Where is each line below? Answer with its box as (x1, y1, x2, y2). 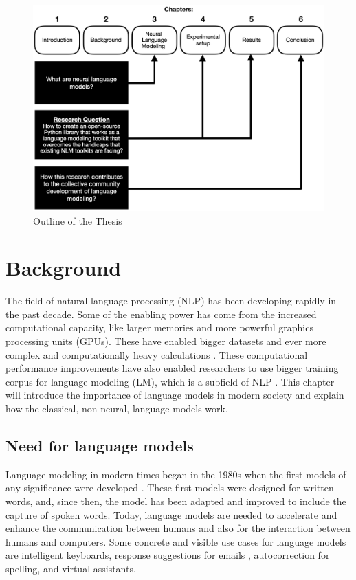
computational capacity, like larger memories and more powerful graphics (5, 320, 313, 335)
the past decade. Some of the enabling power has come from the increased (5, 306, 317, 321)
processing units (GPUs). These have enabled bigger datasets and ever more (5, 334, 326, 348)
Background (5, 254, 122, 282)
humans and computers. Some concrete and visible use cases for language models (5, 534, 346, 548)
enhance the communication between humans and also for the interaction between (5, 521, 351, 535)
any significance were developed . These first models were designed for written (5, 480, 334, 495)
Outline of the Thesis (33, 213, 122, 227)
